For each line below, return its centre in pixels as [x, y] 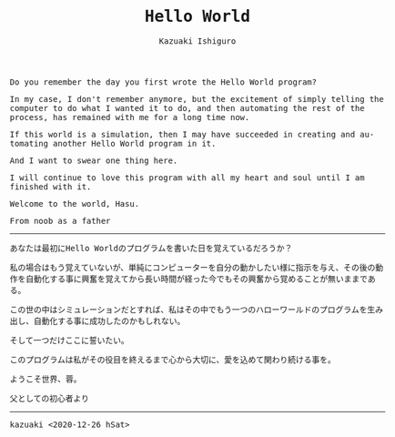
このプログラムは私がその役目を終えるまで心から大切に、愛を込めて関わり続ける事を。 [172, 360]
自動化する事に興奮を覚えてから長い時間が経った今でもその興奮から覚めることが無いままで [196, 279]
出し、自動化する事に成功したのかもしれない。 [97, 321]
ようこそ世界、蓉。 [46, 379]
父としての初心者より [50, 398]
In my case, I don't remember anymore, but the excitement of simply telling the [197, 99]
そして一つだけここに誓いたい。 [69, 340]
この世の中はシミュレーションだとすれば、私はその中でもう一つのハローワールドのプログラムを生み [197, 310]
